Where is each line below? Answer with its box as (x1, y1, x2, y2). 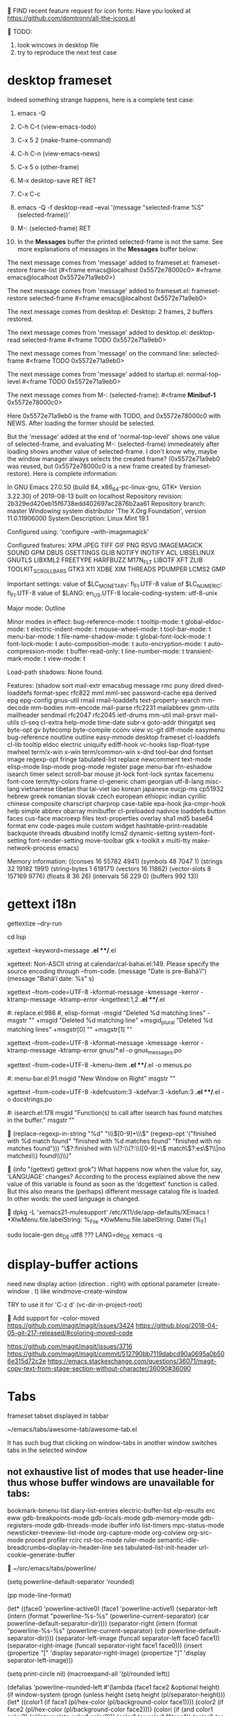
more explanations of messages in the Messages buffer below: (17, 245, 198, 253)
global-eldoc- (184, 617, 224, 625)
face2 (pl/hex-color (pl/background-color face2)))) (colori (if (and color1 (7, 1705, 214, 1713)
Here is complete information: (33, 469, 118, 477)
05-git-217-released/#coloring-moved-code (7, 1328, 133, 1337)
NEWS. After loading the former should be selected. (7, 419, 155, 427)
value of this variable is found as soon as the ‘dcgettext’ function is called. (7, 1180, 219, 1188)
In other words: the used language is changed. (7, 1195, 140, 1203)
